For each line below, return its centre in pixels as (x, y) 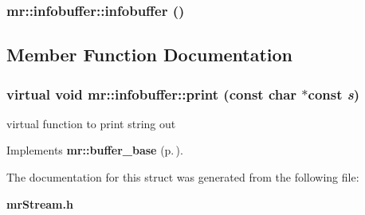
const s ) (334, 94)
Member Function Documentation (150, 55)
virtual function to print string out (91, 123)
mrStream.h (40, 203)
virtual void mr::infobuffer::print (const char (152, 94)
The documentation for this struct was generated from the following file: (183, 177)
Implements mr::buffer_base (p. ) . (95, 150)
